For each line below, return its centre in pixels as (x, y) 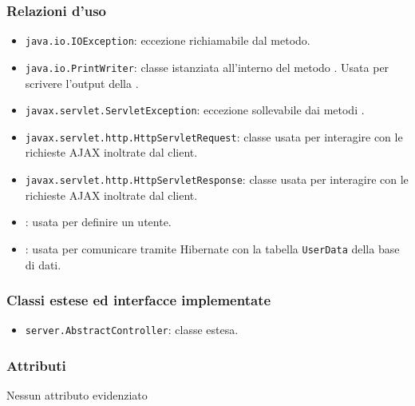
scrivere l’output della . (82, 83)
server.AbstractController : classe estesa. (132, 330)
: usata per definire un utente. (98, 222)
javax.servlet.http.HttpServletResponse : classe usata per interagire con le (217, 179)
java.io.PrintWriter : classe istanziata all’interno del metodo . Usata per (207, 67)
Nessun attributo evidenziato (77, 395)
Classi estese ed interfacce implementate (139, 300)
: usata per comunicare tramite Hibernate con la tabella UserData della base (212, 248)
